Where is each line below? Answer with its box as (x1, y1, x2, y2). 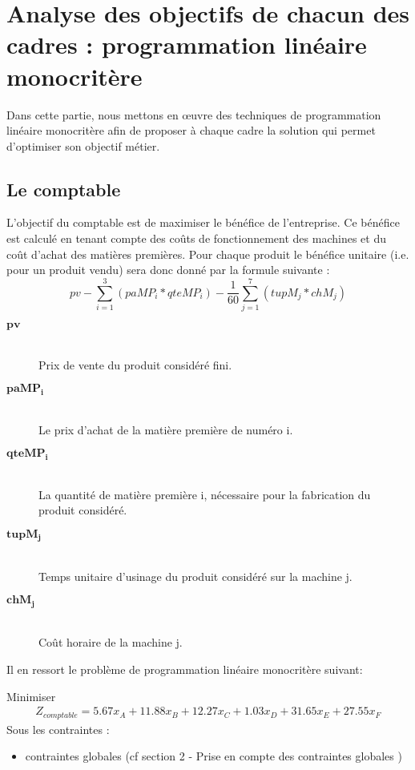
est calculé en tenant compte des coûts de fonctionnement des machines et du (6, 230, 386, 247)
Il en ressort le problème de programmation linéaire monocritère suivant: (6, 661, 363, 678)
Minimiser (6, 687, 56, 704)
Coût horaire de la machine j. (38, 634, 183, 651)
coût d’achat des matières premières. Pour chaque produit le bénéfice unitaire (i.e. (6, 245, 409, 262)
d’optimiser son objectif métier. (6, 137, 160, 154)
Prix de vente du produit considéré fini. (38, 356, 232, 373)
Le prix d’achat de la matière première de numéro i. (38, 421, 293, 437)
